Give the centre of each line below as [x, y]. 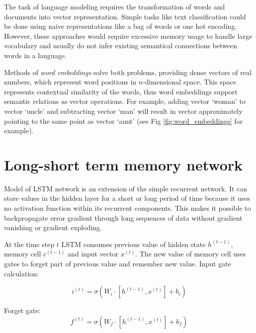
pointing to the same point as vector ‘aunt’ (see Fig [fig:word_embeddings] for [124, 121]
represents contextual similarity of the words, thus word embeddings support [121, 91]
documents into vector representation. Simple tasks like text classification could [125, 16]
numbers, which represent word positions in [70, 82]
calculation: [22, 273]
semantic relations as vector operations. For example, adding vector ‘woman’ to [125, 101]
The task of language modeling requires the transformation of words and [115, 6]
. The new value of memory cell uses [191, 254]
